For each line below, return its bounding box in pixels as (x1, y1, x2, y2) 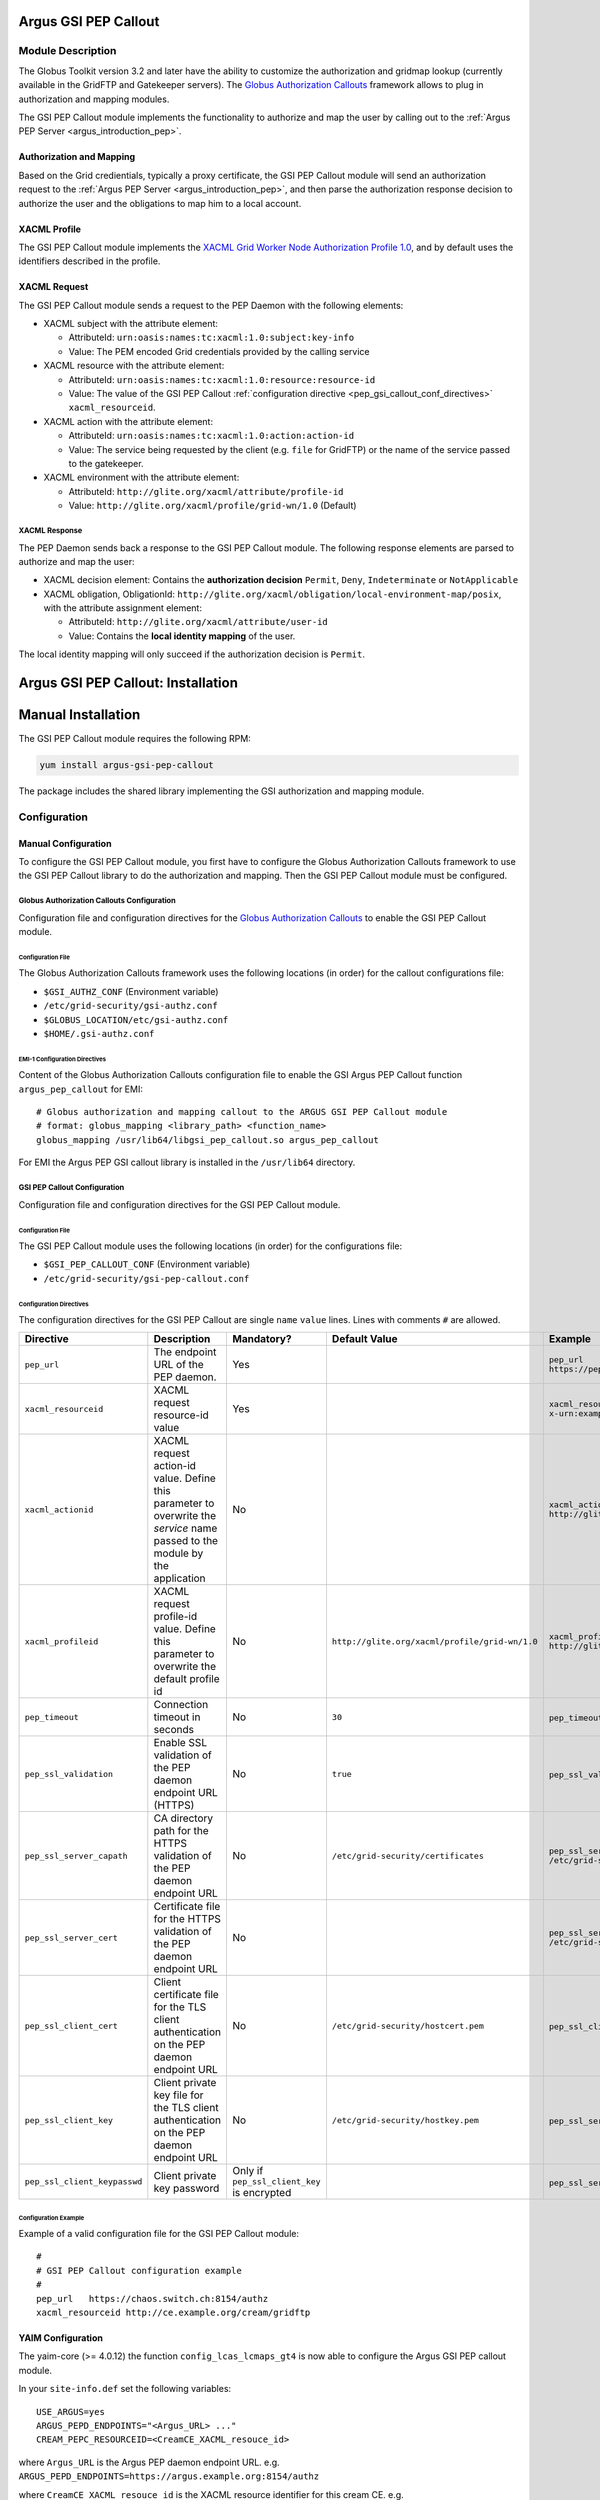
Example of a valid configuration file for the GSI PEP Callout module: (18, 2228, 300, 2240)
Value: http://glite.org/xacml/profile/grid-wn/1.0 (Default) (68, 500, 357, 512)
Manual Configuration (18, 837, 112, 849)
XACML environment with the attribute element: (43, 471, 240, 484)
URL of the (153, 1358, 204, 1372)
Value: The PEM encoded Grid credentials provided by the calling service (68, 345, 370, 357)
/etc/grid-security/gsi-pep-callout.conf (43, 1273, 250, 1284)
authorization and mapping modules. (18, 93, 170, 105)
